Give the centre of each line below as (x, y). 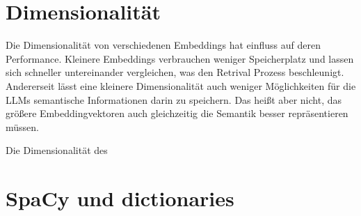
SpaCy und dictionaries (120, 198)
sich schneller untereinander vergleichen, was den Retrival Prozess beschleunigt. (175, 72)
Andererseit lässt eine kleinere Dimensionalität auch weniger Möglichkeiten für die (181, 85)
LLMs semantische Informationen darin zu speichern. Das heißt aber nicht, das (174, 99)
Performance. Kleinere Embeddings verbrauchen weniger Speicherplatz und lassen (180, 58)
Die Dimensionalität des (57, 150)
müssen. (22, 126)
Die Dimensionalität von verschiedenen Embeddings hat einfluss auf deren (163, 45)
